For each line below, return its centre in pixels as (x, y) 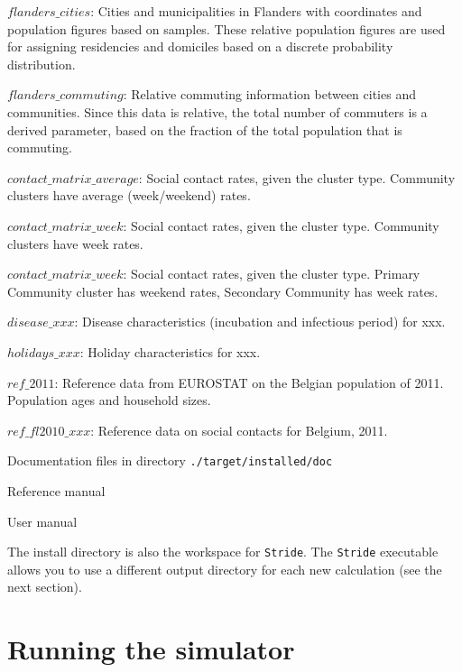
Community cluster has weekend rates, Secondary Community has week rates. (223, 291)
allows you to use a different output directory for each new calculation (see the (225, 569)
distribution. (42, 64)
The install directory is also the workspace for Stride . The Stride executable (223, 552)
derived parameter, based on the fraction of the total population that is (205, 129)
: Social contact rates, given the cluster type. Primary (272, 274)
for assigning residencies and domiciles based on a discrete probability (200, 46)
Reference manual (56, 490)
